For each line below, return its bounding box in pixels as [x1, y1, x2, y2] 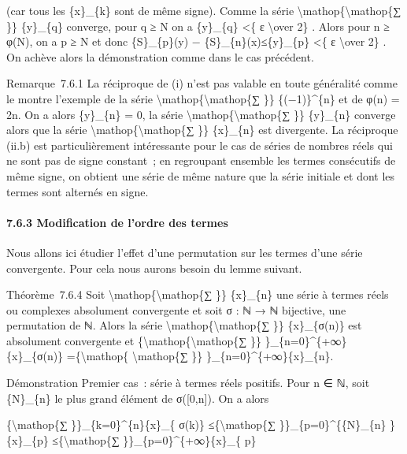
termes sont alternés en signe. [6, 183, 149, 199]
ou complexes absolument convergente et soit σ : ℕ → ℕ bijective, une [6, 301, 346, 318]
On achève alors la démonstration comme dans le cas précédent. [6, 48, 314, 65]
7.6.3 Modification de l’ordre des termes [6, 214, 228, 230]
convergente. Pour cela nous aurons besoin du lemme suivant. [6, 259, 302, 276]
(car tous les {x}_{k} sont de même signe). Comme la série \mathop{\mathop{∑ [6, 2, 401, 18]
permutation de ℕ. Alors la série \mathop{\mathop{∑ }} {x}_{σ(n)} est [6, 317, 362, 333]
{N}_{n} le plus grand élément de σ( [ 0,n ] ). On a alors [6, 389, 269, 406]
